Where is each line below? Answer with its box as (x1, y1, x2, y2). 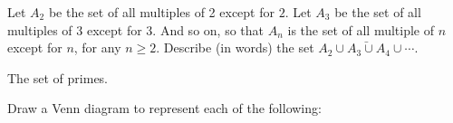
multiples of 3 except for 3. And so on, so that (7, 20, 264, 39)
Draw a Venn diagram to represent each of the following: (7, 99, 322, 118)
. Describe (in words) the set (156, 38, 314, 57)
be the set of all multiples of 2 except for (48, 3, 275, 21)
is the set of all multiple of (287, 20, 435, 39)
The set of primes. (7, 68, 109, 87)
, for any (73, 38, 121, 57)
